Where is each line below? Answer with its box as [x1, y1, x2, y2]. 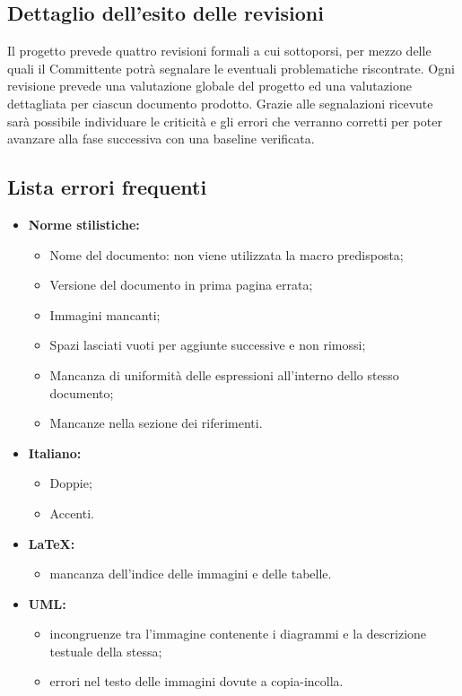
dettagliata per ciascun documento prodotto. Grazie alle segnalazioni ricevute [7, 93, 433, 112]
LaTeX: [28, 534, 75, 552]
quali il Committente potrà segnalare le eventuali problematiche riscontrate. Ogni [7, 58, 455, 77]
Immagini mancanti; [49, 305, 161, 324]
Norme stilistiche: [28, 214, 140, 233]
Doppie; [49, 474, 92, 492]
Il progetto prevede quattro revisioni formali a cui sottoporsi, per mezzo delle [7, 41, 431, 60]
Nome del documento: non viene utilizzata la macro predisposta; [49, 245, 404, 264]
